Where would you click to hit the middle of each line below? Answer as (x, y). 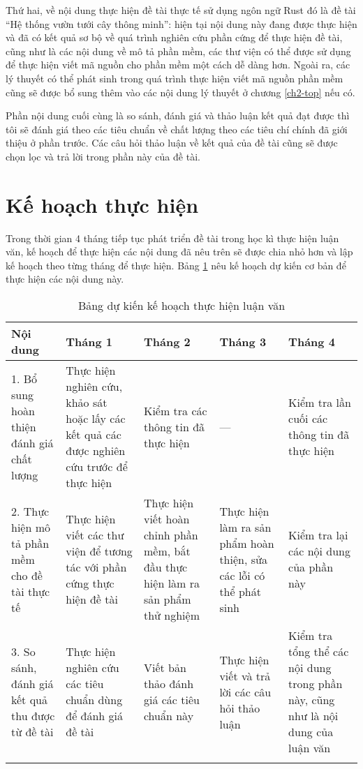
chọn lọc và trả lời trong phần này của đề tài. (103, 156)
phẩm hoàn (247, 543)
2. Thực (30, 511)
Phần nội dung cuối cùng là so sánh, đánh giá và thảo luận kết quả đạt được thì (178, 115)
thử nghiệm (171, 615)
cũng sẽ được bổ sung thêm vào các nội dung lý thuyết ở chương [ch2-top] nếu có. (180, 92)
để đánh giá (95, 716)
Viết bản (165, 668)
